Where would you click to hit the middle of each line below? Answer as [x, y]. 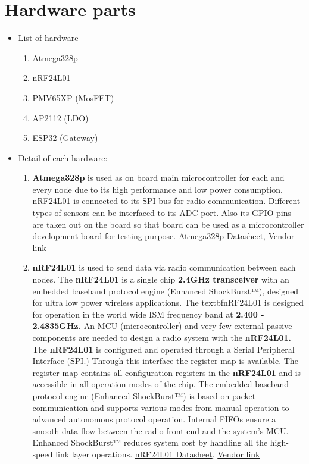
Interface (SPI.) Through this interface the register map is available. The [165, 361]
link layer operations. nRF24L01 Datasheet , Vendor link [158, 454]
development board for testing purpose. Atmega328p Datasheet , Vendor [163, 236]
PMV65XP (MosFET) [73, 97]
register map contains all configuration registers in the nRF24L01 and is [167, 372]
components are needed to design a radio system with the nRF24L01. [162, 337]
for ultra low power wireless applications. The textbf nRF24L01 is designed [168, 302]
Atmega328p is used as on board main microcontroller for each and [158, 178]
